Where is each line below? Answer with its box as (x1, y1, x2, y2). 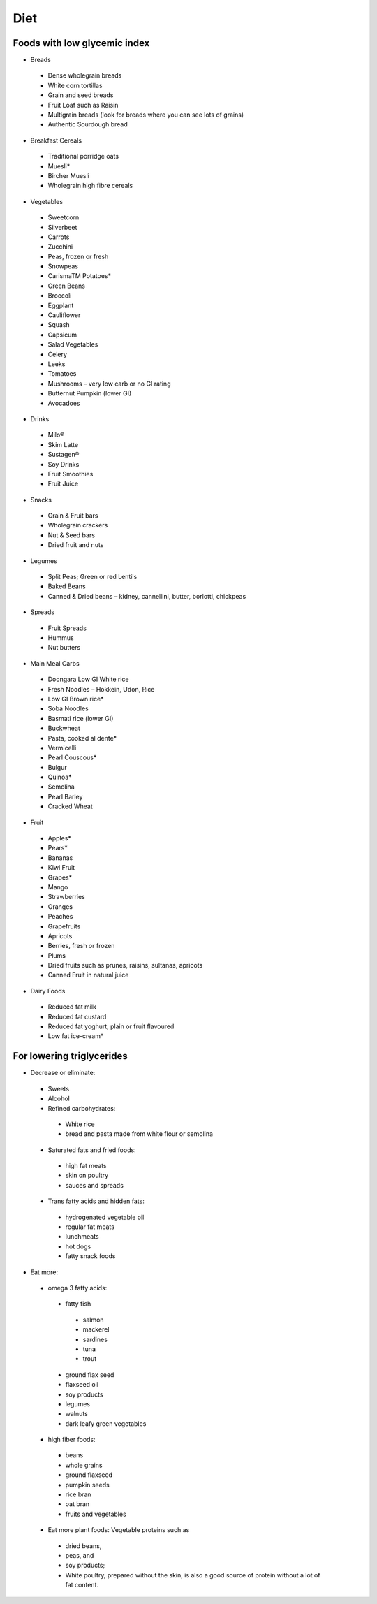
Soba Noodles (47, 704, 89, 713)
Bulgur (47, 763, 67, 771)
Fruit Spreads (47, 624, 87, 632)
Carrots (47, 233, 70, 241)
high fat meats (65, 1162, 108, 1170)
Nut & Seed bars (47, 531, 96, 539)
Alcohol (47, 1094, 70, 1103)
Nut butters (47, 643, 81, 652)
